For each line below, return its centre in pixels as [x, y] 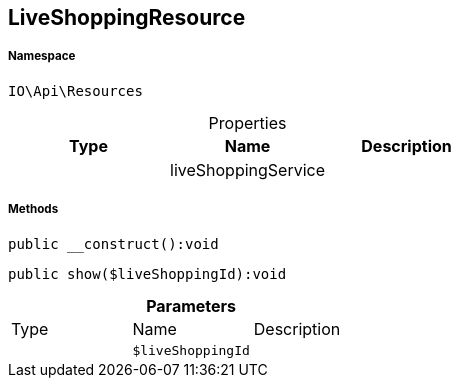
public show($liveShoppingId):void [147, 273]
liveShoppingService [248, 169]
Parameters [191, 305]
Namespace [42, 56]
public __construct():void [113, 243]
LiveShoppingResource [127, 17]
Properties [247, 122]
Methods [33, 209]
